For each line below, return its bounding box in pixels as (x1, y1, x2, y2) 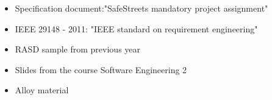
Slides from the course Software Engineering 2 (15, 63, 187, 76)
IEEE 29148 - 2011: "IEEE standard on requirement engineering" (15, 22, 258, 35)
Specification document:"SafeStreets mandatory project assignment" (15, 2, 268, 14)
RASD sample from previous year (15, 43, 141, 55)
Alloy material (15, 84, 69, 96)
